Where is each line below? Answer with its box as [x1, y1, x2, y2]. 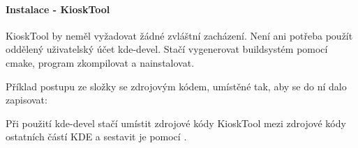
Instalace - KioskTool [6, 1, 110, 16]
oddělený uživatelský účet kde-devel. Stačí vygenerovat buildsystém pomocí [6, 42, 328, 56]
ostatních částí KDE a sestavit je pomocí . [6, 129, 187, 144]
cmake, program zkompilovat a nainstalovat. [6, 55, 195, 69]
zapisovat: [6, 92, 47, 107]
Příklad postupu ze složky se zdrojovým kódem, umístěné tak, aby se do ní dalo [6, 79, 347, 93]
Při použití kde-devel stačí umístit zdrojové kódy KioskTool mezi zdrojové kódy [6, 115, 346, 130]
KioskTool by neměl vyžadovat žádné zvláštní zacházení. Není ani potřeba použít [6, 28, 353, 42]
